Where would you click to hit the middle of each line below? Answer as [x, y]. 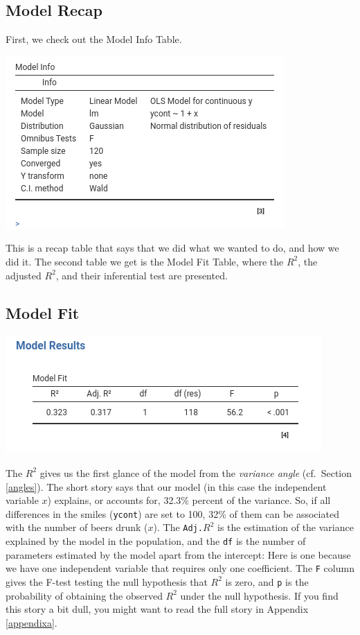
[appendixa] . [31, 622]
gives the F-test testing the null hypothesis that [107, 581]
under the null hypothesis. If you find [259, 595]
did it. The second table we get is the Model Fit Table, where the [145, 261]
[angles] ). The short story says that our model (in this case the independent [166, 486]
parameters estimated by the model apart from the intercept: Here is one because [178, 554]
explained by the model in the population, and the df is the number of [156, 541]
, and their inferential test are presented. [142, 275]
